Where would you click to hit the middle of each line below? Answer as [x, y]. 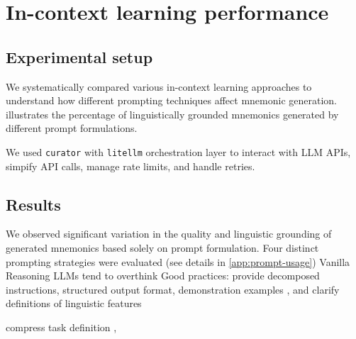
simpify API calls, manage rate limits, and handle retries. [130, 166]
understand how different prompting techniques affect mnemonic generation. [171, 100]
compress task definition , [61, 327]
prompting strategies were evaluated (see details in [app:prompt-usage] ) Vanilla [178, 261]
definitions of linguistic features [74, 303]
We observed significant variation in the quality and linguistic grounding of [169, 234]
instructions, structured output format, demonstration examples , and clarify [173, 289]
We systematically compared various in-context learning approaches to [159, 86]
